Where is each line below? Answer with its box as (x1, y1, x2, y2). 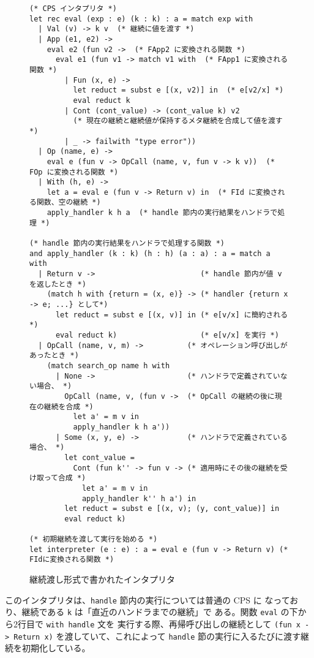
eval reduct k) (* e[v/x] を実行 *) (55, 331, 279, 339)
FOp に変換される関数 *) (29, 167, 119, 176)
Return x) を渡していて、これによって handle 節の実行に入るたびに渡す (13, 629, 301, 642)
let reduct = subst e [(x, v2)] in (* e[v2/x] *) (73, 86, 284, 95)
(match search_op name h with (47, 361, 170, 370)
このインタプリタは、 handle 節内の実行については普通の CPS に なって (5, 593, 290, 606)
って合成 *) (43, 474, 86, 483)
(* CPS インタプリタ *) (29, 4, 117, 13)
